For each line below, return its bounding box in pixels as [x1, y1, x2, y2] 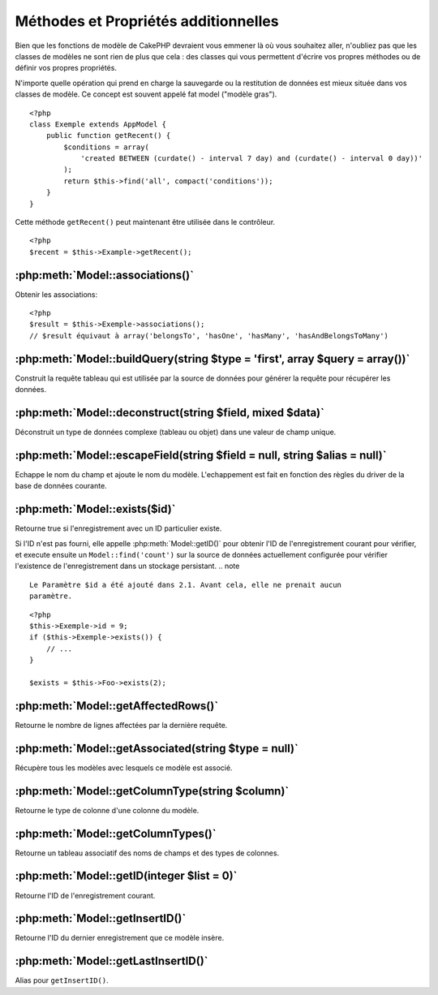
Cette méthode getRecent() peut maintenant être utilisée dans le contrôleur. [15, 218, 276, 227]
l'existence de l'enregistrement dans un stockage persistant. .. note [15, 561, 240, 571]
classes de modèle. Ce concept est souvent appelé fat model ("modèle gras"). [15, 89, 277, 99]
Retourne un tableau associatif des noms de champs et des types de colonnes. [15, 848, 280, 858]
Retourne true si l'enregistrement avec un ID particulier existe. [15, 523, 222, 533]
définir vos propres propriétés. [15, 63, 118, 73]
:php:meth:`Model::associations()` [15, 268, 195, 282]
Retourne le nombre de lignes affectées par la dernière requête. [15, 720, 228, 730]
